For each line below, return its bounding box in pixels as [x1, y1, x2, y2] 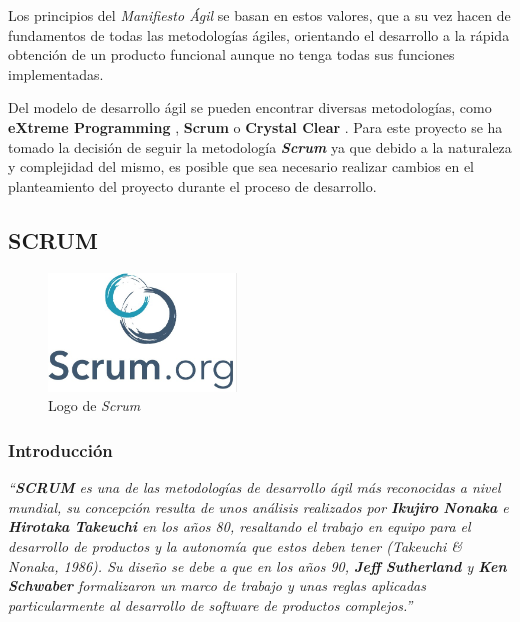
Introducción [8, 437, 113, 462]
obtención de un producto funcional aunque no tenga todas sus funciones [8, 44, 455, 65]
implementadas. [8, 63, 104, 84]
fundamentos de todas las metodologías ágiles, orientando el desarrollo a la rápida [8, 24, 510, 45]
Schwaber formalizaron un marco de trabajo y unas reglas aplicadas [8, 575, 426, 596]
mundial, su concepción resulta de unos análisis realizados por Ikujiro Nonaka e [8, 496, 509, 517]
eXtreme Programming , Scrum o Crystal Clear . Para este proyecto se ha [8, 116, 503, 137]
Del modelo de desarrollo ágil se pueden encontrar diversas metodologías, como [8, 97, 492, 118]
